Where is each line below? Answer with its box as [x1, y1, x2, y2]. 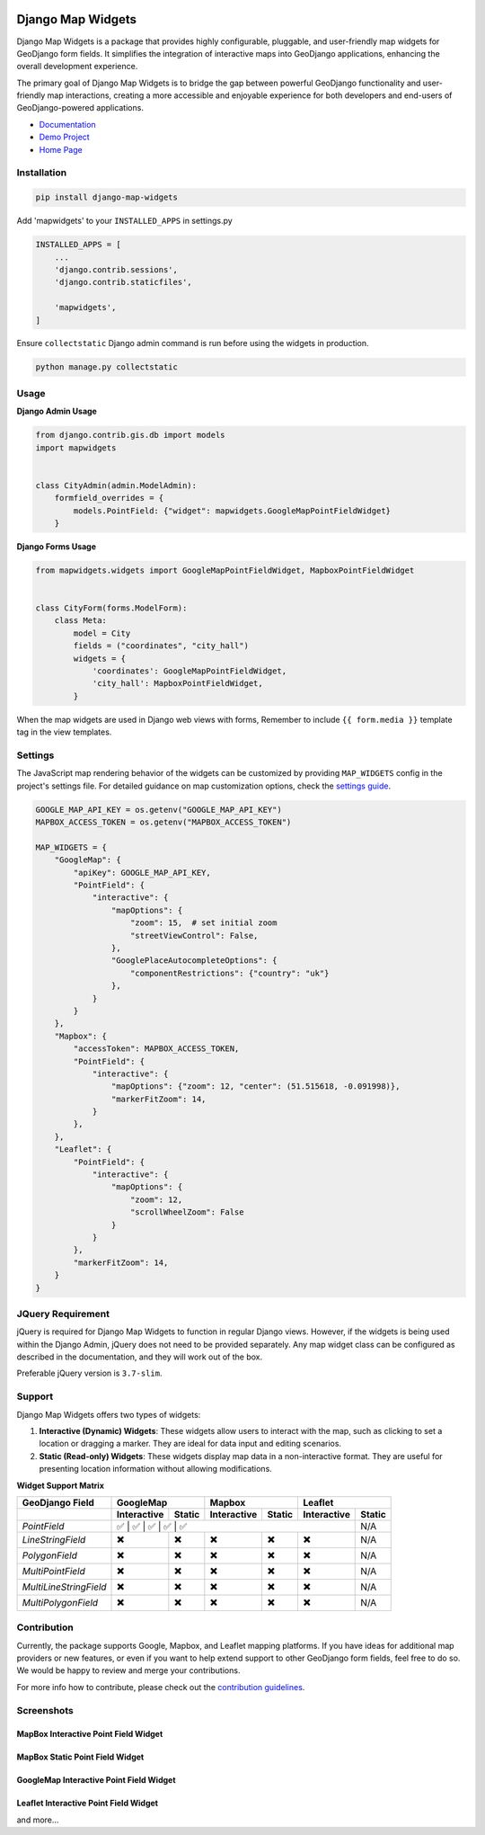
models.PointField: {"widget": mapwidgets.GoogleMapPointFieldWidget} [73, 505, 391, 516]
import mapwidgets [35, 442, 117, 453]
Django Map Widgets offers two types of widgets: [16, 1409, 201, 1420]
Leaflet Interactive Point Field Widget [16, 1798, 159, 1809]
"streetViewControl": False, [130, 931, 259, 940]
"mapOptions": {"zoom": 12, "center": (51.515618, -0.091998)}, [110, 1082, 401, 1091]
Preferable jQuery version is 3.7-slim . [16, 1367, 163, 1379]
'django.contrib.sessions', [54, 264, 179, 274]
